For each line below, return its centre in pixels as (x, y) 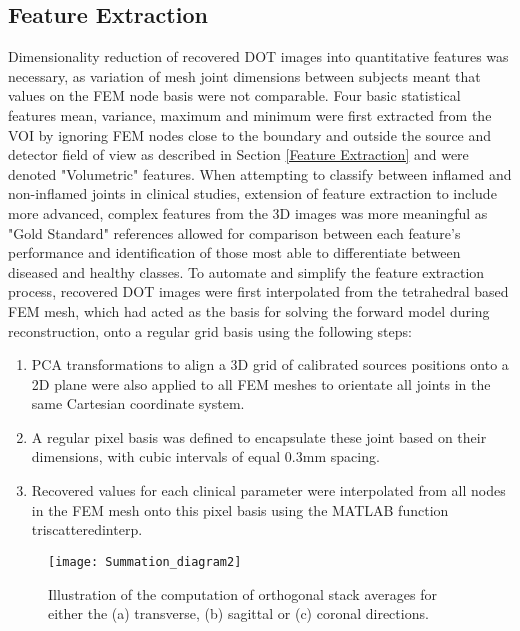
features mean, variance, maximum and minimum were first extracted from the (250, 114)
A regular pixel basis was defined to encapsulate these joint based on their (259, 436)
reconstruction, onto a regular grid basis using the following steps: (210, 330)
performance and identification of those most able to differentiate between (234, 252)
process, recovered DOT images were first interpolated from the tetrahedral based (258, 291)
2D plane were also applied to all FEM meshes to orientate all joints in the (261, 383)
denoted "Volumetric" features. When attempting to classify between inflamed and (260, 173)
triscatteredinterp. (87, 529)
